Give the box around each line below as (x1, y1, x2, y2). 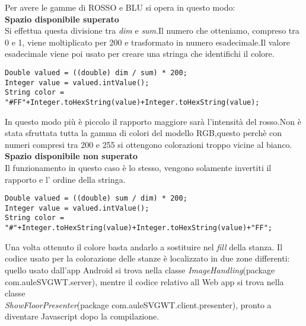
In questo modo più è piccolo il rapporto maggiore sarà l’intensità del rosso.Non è (5, 115, 301, 127)
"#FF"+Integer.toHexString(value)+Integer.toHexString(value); (5, 98, 260, 106)
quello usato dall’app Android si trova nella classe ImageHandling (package (5, 263, 275, 276)
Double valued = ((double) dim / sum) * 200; (5, 68, 187, 77)
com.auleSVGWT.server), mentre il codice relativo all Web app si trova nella (5, 275, 284, 288)
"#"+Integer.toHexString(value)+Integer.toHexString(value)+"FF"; (5, 224, 273, 233)
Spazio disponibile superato (5, 12, 119, 25)
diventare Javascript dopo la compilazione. (5, 310, 160, 322)
